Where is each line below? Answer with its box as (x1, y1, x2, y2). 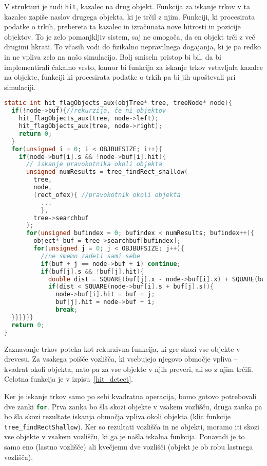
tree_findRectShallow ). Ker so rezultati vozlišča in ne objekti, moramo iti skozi (4, 421, 260, 432)
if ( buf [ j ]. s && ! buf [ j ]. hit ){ (41, 267, 144, 275)
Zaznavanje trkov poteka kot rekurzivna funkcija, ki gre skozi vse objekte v (4, 343, 240, 354)
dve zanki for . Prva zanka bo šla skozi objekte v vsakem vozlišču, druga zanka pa (4, 401, 262, 411)
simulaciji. (4, 81, 36, 92)
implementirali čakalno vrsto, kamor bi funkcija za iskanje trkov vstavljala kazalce (4, 61, 263, 72)
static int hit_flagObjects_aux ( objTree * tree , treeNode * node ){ (4, 99, 232, 107)
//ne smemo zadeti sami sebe (41, 252, 140, 260)
